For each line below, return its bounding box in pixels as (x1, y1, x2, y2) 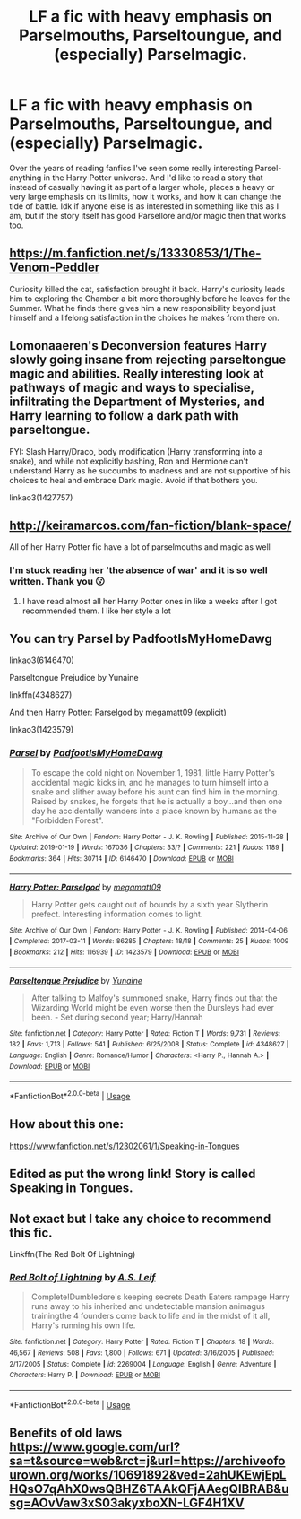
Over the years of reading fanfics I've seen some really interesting (9, 162, 254, 173)
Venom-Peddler (9, 260, 100, 275)
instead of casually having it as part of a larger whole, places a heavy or (9, 181, 275, 192)
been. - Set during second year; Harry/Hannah (30, 1011, 203, 1022)
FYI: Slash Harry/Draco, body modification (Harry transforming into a (9, 446, 263, 456)
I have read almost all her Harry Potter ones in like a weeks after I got (21, 595, 278, 606)
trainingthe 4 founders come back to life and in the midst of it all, (30, 1311, 271, 1322)
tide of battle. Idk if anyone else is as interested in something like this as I (9, 200, 279, 212)
